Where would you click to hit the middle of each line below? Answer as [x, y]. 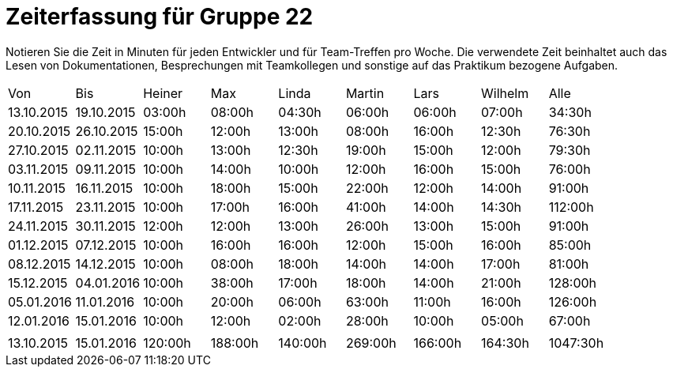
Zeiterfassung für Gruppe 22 [160, 17]
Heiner [163, 93]
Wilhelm [505, 93]
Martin [365, 93]
